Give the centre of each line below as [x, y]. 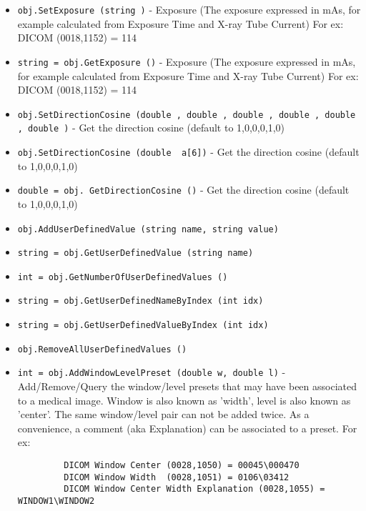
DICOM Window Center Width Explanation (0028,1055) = [194, 489]
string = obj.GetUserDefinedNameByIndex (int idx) [140, 301]
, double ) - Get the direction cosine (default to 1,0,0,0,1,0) [151, 128]
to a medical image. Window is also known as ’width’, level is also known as [184, 400]
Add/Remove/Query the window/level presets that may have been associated [187, 386]
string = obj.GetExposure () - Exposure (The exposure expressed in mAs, [187, 61]
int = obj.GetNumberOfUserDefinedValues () [123, 277]
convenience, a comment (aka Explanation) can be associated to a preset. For [187, 428]
